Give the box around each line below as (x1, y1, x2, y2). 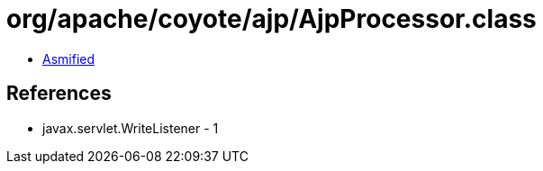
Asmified (42, 50, 95, 67)
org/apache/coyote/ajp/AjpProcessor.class (6, 4, 537, 34)
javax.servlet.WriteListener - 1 (42, 120, 219, 136)
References (6, 82, 112, 105)
